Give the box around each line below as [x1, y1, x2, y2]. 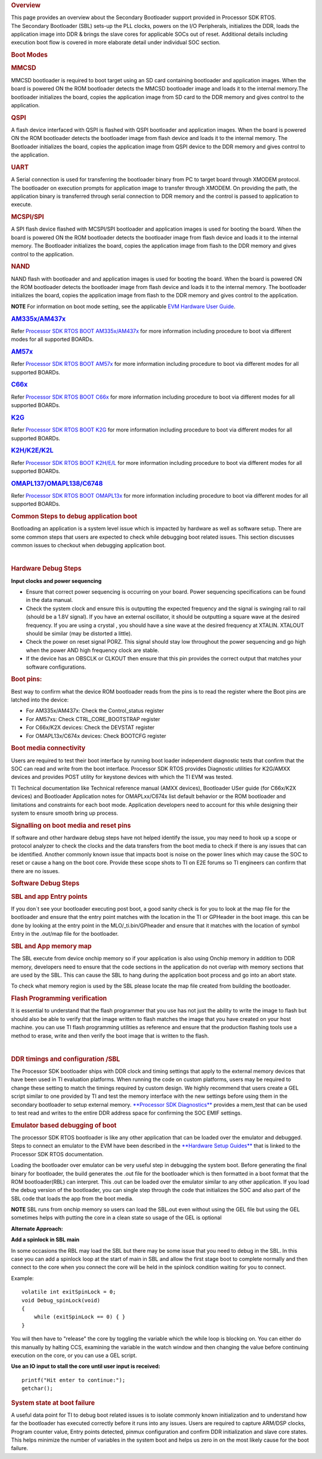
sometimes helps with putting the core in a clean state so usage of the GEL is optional [11, 1214, 222, 1221]
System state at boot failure [11, 1398, 95, 1407]
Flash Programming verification [11, 994, 107, 1002]
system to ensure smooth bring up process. [11, 809, 119, 817]
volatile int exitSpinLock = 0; [21, 1289, 116, 1296]
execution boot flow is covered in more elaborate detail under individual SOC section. [11, 39, 221, 46]
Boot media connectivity [11, 744, 86, 752]
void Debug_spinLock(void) [21, 1297, 101, 1303]
